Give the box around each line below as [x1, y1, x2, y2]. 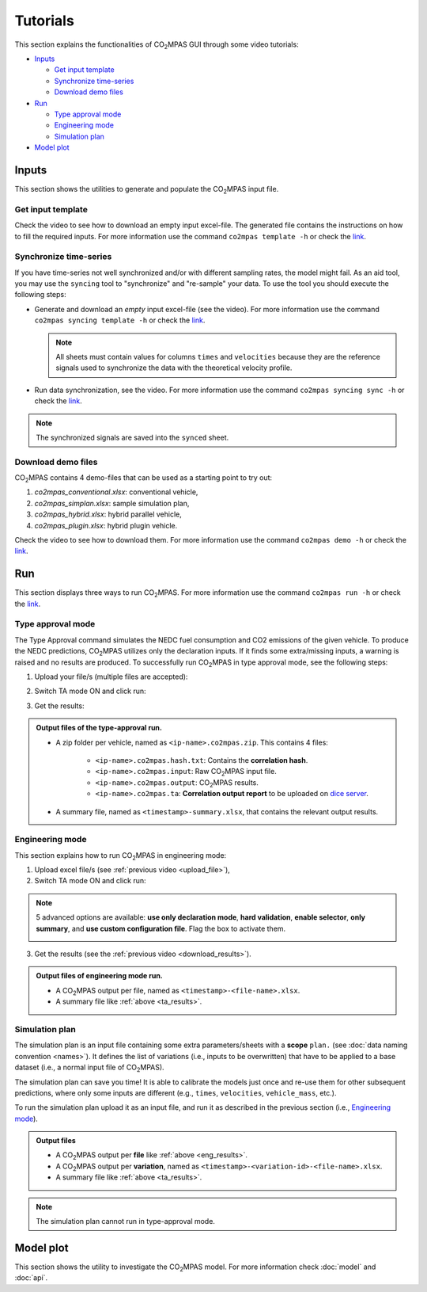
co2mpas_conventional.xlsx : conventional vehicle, [34, 487, 198, 497]
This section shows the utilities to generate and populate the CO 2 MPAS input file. [14, 184, 279, 196]
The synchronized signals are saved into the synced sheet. [36, 433, 229, 442]
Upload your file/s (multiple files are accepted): [34, 672, 188, 681]
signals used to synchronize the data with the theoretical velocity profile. [55, 363, 293, 372]
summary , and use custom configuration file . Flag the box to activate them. [36, 924, 286, 933]
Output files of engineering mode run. [36, 971, 164, 981]
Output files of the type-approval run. [36, 723, 162, 733]
